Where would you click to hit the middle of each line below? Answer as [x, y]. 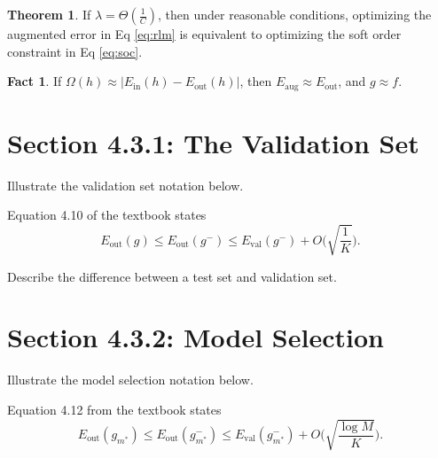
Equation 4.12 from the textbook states [114, 409]
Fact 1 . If [35, 81]
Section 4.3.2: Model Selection [196, 337]
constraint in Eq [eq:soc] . [75, 51]
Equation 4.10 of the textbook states [107, 215]
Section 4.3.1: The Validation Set [213, 142]
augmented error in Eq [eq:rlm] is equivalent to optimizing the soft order [204, 34]
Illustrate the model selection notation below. [130, 380]
